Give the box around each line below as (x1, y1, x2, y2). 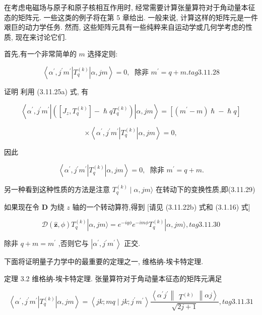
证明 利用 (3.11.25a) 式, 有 (4, 86, 89, 96)
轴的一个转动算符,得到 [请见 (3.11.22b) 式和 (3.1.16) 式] (72, 201, 250, 212)
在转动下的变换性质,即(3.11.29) (155, 184, 255, 195)
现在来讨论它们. (15, 31, 67, 42)
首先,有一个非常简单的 (4, 48, 77, 59)
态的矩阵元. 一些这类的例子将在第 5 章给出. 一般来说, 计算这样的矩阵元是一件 (4, 12, 258, 22)
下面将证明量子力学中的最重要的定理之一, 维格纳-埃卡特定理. (4, 256, 204, 267)
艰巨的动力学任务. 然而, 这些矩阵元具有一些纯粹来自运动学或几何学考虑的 (4, 22, 246, 32)
